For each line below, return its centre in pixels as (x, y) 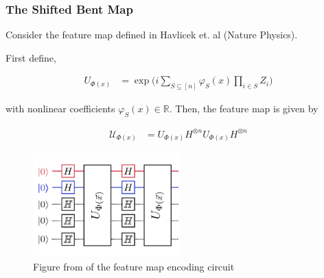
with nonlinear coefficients (60, 109)
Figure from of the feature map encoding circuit (134, 266)
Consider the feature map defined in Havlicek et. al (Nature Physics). (152, 35)
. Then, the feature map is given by (244, 109)
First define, (31, 57)
